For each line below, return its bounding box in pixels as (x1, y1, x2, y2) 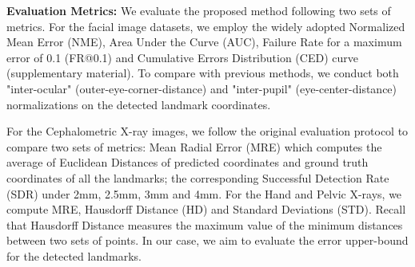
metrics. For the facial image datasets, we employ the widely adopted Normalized (6, 18, 405, 34)
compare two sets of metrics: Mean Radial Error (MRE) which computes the (6, 138, 382, 155)
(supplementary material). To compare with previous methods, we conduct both (6, 65, 399, 81)
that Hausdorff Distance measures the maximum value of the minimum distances (6, 216, 403, 233)
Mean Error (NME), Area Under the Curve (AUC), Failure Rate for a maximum (6, 33, 402, 50)
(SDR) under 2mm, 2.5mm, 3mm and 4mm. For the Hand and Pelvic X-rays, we (6, 185, 402, 202)
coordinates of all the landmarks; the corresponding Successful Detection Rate (6, 169, 389, 186)
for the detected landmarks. (6, 247, 142, 264)
